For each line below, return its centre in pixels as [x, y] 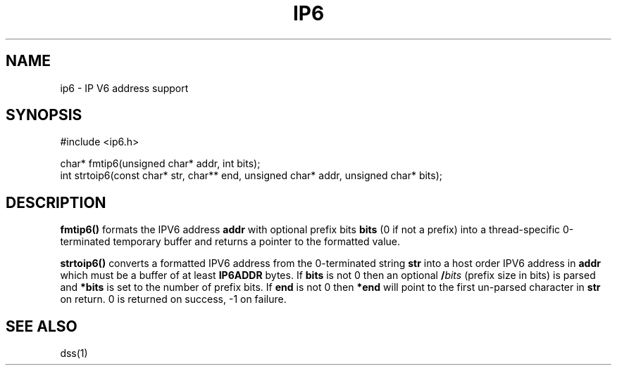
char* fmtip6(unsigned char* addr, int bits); [160, 164]
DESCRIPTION [56, 202]
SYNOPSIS [44, 115]
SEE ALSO [42, 326]
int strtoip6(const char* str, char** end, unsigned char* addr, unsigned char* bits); [251, 176]
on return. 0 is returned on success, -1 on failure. [173, 299]
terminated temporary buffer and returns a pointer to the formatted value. [230, 242]
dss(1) [74, 353]
